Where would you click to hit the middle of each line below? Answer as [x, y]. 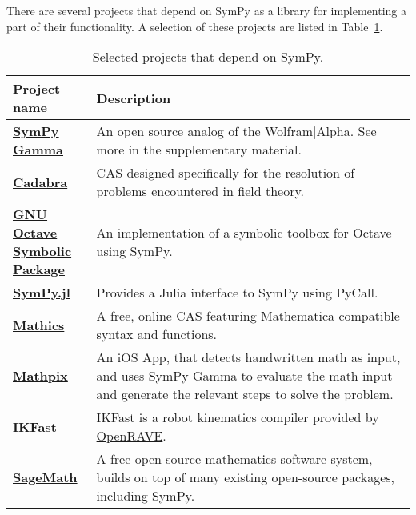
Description [134, 98]
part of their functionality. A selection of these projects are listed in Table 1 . [195, 26]
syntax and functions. [157, 334]
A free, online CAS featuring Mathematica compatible [248, 316]
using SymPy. [134, 251]
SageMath [45, 477]
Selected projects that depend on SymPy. [208, 57]
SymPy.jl [42, 293]
